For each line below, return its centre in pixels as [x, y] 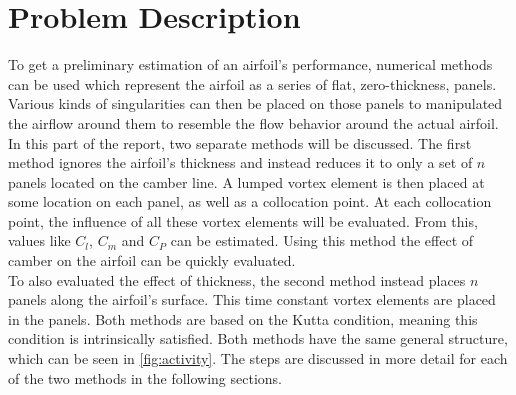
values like [39, 240]
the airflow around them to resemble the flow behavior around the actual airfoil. [253, 122]
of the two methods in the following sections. [145, 377]
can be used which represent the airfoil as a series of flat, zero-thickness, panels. [252, 83]
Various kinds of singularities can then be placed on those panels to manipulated [255, 103]
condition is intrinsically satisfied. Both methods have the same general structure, [258, 338]
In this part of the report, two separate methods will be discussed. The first [240, 142]
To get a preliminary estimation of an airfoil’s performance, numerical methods [250, 64]
